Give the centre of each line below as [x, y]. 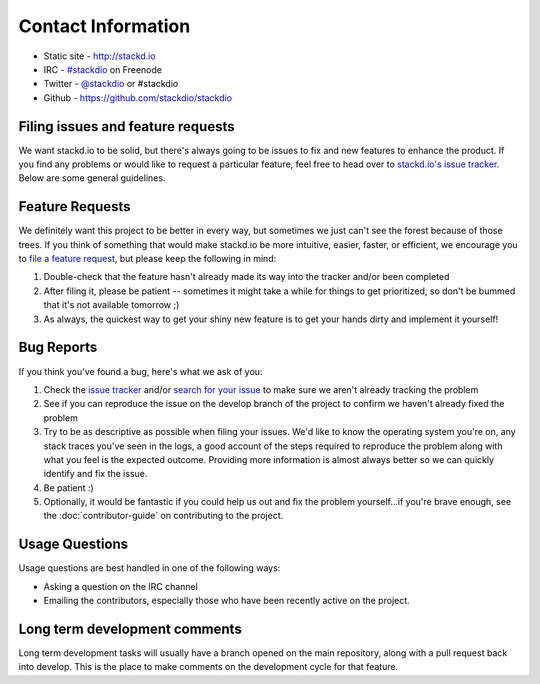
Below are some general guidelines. [92, 178]
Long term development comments [130, 628]
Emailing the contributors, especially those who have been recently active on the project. [226, 601]
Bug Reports [58, 347]
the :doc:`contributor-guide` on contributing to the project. [163, 516]
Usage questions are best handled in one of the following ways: [149, 568]
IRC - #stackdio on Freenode [102, 69]
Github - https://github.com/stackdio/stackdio [138, 97]
